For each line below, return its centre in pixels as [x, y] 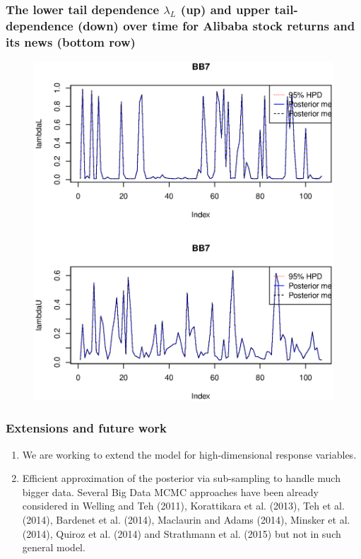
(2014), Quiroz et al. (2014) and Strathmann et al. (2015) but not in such [182, 533]
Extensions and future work [86, 428]
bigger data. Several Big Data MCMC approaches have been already [170, 492]
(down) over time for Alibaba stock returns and [216, 25]
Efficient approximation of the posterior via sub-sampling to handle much [181, 478]
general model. [54, 547]
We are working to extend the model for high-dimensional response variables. [189, 454]
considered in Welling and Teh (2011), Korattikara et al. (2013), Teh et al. [183, 506]
